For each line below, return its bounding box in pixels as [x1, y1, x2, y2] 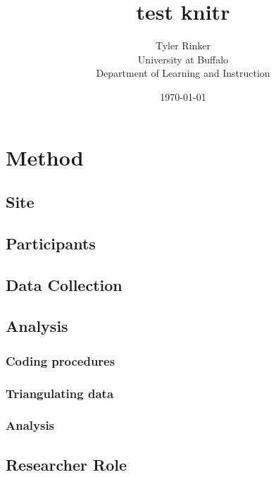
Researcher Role [6, 453, 127, 475]
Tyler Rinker [155, 38, 211, 53]
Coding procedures [6, 352, 115, 369]
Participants [6, 232, 96, 254]
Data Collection [6, 273, 123, 295]
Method [6, 142, 84, 171]
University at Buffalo [137, 51, 229, 66]
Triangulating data [6, 384, 114, 402]
